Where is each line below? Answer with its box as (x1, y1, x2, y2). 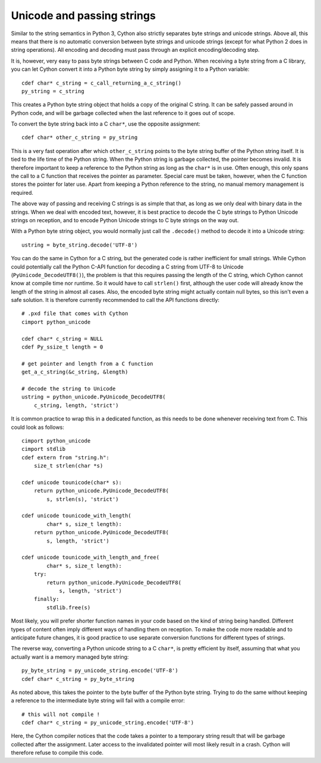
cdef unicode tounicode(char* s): (21, 479, 122, 485)
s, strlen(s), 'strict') (46, 496, 119, 503)
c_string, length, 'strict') (33, 402, 119, 409)
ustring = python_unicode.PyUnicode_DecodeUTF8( (21, 394, 166, 400)
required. (11, 189, 34, 196)
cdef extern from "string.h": (21, 454, 110, 461)
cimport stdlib (21, 446, 66, 453)
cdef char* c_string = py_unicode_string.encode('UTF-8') (21, 720, 194, 726)
